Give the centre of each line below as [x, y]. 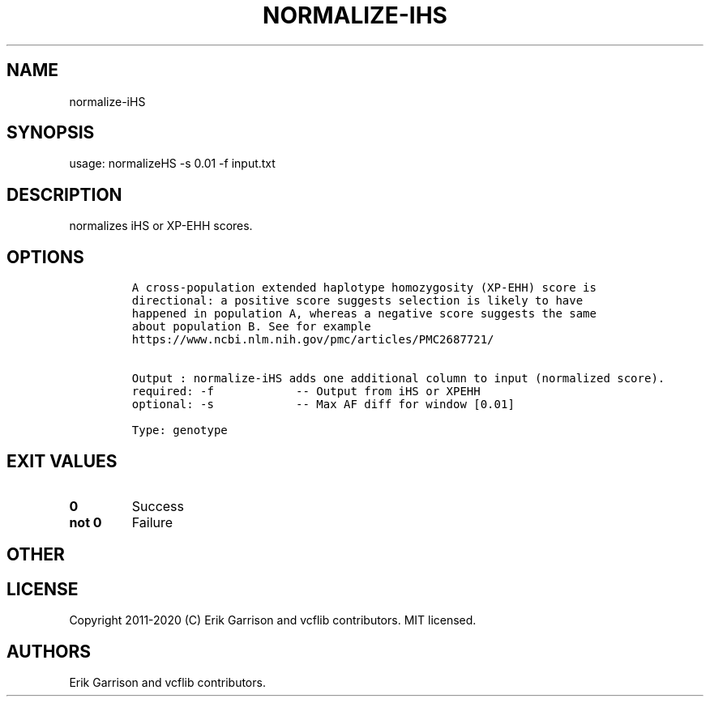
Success [158, 506]
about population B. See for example [251, 327]
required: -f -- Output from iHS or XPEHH [306, 392]
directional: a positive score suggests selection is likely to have [357, 301]
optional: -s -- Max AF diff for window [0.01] [323, 405]
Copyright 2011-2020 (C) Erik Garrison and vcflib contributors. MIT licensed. [273, 620]
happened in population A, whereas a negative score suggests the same [364, 314]
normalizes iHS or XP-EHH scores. [161, 226]
